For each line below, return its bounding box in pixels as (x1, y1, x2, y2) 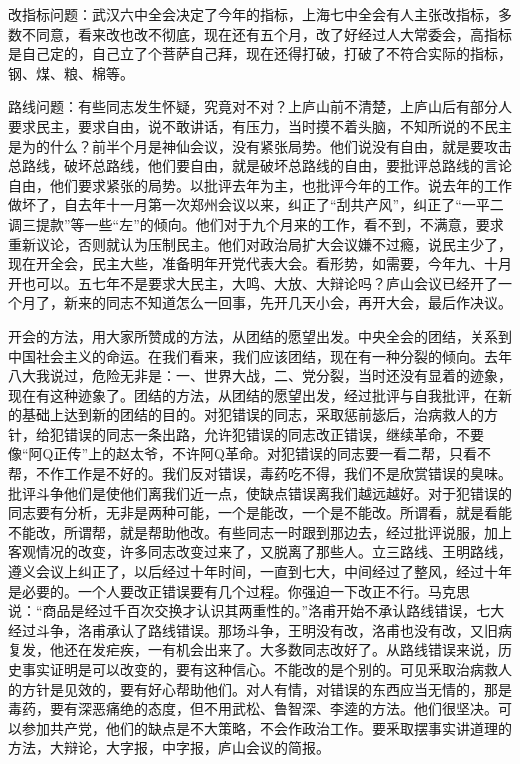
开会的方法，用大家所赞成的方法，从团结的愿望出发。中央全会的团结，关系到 (8, 325, 512, 346)
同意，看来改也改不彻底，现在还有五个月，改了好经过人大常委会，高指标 (35, 23, 512, 44)
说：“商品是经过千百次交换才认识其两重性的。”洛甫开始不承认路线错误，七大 (8, 600, 505, 621)
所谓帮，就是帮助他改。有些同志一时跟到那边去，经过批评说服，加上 (63, 521, 512, 542)
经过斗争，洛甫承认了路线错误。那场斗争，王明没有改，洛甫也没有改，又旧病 (8, 619, 512, 640)
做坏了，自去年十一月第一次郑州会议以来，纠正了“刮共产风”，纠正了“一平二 (8, 194, 504, 215)
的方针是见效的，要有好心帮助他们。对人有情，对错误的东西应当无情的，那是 (8, 678, 512, 699)
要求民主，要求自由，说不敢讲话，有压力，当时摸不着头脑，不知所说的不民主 (8, 115, 512, 136)
